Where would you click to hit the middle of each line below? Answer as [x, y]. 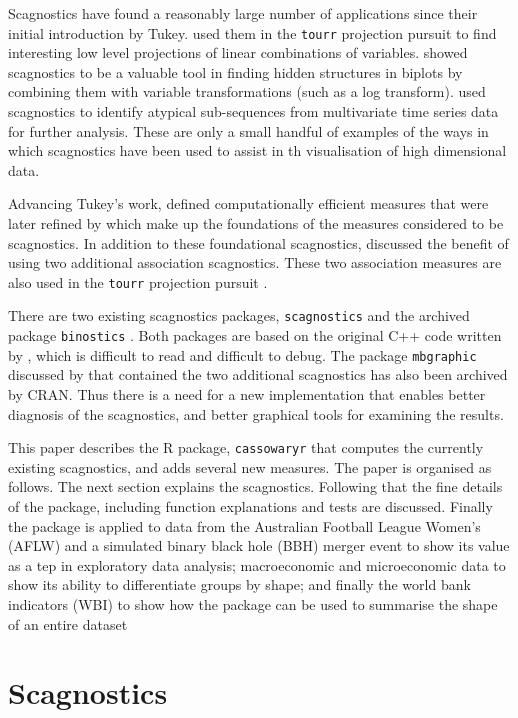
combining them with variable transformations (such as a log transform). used [247, 91]
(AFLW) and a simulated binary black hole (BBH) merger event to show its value [259, 545]
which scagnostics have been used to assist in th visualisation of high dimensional [257, 150]
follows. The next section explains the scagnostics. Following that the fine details [255, 486]
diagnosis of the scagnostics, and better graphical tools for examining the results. [256, 413]
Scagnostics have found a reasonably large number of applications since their [243, 13]
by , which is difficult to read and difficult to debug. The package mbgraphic [242, 354]
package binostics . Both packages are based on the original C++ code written [255, 335]
